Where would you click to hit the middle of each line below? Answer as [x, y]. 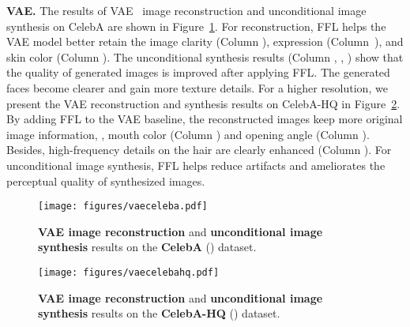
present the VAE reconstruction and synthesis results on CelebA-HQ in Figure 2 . [203, 103]
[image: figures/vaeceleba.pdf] [123, 207]
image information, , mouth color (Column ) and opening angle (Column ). [188, 134]
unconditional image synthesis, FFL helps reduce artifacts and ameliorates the [196, 165]
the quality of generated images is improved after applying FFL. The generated [198, 72]
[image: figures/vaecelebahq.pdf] [129, 272]
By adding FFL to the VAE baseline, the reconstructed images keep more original [205, 119]
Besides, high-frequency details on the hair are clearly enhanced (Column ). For [199, 150]
